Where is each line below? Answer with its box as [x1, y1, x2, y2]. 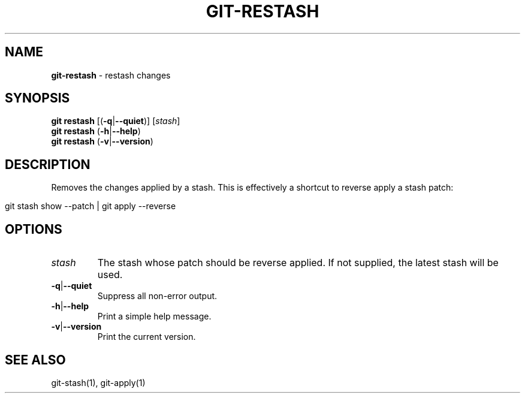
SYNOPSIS [5, 91, 70, 106]
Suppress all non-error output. [97, 291, 218, 301]
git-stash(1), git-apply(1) [51, 377, 146, 388]
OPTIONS [5, 221, 62, 237]
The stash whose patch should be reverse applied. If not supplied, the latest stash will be [97, 257, 499, 269]
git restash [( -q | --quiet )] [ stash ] [51, 116, 180, 126]
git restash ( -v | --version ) [51, 136, 153, 147]
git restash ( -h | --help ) [51, 126, 141, 137]
